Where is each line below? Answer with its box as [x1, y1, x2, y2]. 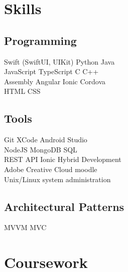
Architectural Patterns [4, 198, 124, 214]
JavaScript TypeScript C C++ [4, 66, 99, 77]
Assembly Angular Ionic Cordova [4, 76, 106, 86]
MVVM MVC [4, 222, 47, 233]
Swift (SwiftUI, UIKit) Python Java [4, 56, 115, 67]
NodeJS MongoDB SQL [4, 144, 77, 154]
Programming [4, 32, 77, 48]
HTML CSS [4, 86, 41, 96]
